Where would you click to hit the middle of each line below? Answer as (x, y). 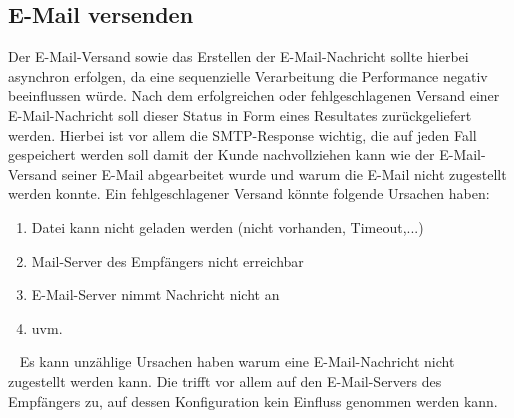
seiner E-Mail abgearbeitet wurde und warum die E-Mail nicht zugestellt (284, 173)
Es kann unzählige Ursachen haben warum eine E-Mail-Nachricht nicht (237, 361)
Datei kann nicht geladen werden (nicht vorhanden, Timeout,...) (227, 226)
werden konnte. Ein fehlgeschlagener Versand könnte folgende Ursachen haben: (249, 193)
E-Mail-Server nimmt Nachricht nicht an (155, 294)
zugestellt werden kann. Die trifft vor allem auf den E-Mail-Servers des (225, 380)
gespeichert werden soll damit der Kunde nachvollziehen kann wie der (221, 154)
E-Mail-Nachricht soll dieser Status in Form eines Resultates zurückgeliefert (240, 114)
